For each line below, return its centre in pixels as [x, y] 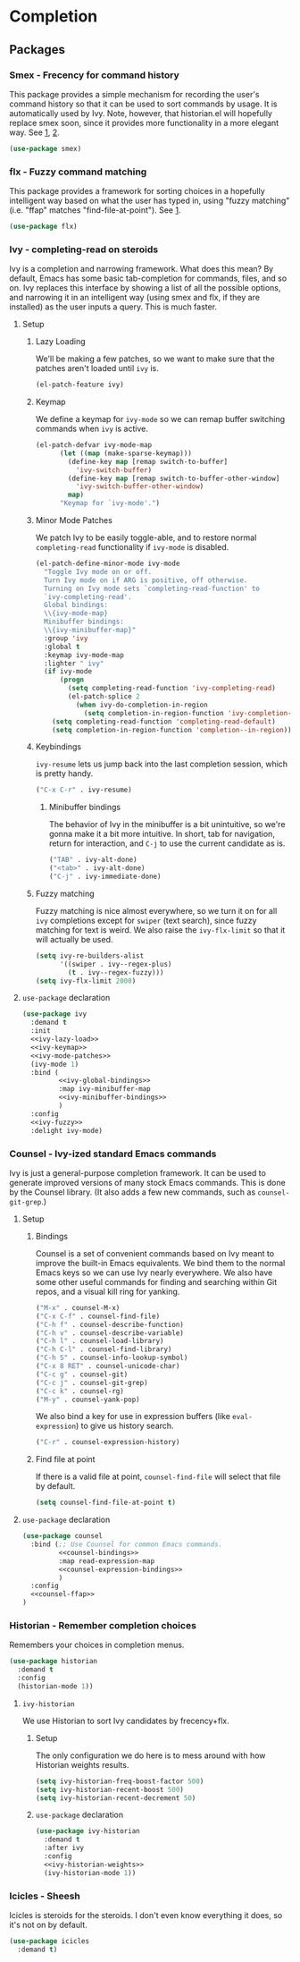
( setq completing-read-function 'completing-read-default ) [164, 722]
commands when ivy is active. [92, 429]
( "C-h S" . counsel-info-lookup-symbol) [112, 1358]
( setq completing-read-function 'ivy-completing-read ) [172, 689]
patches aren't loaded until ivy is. [97, 368]
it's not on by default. [48, 1924]
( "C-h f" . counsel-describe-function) [110, 1324]
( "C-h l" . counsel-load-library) [100, 1341]
